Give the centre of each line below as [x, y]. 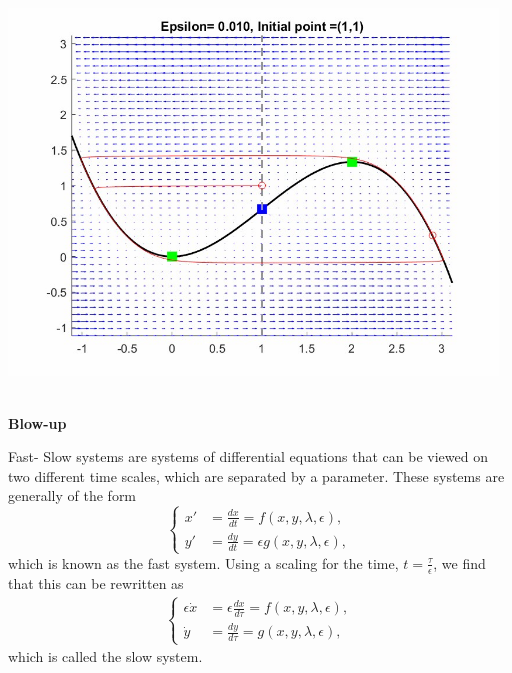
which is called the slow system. [105, 656]
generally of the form [72, 495]
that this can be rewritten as [96, 582]
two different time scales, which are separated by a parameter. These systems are [256, 475]
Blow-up [37, 422]
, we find [459, 562]
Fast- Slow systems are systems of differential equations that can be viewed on [248, 456]
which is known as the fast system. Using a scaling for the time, [203, 562]
